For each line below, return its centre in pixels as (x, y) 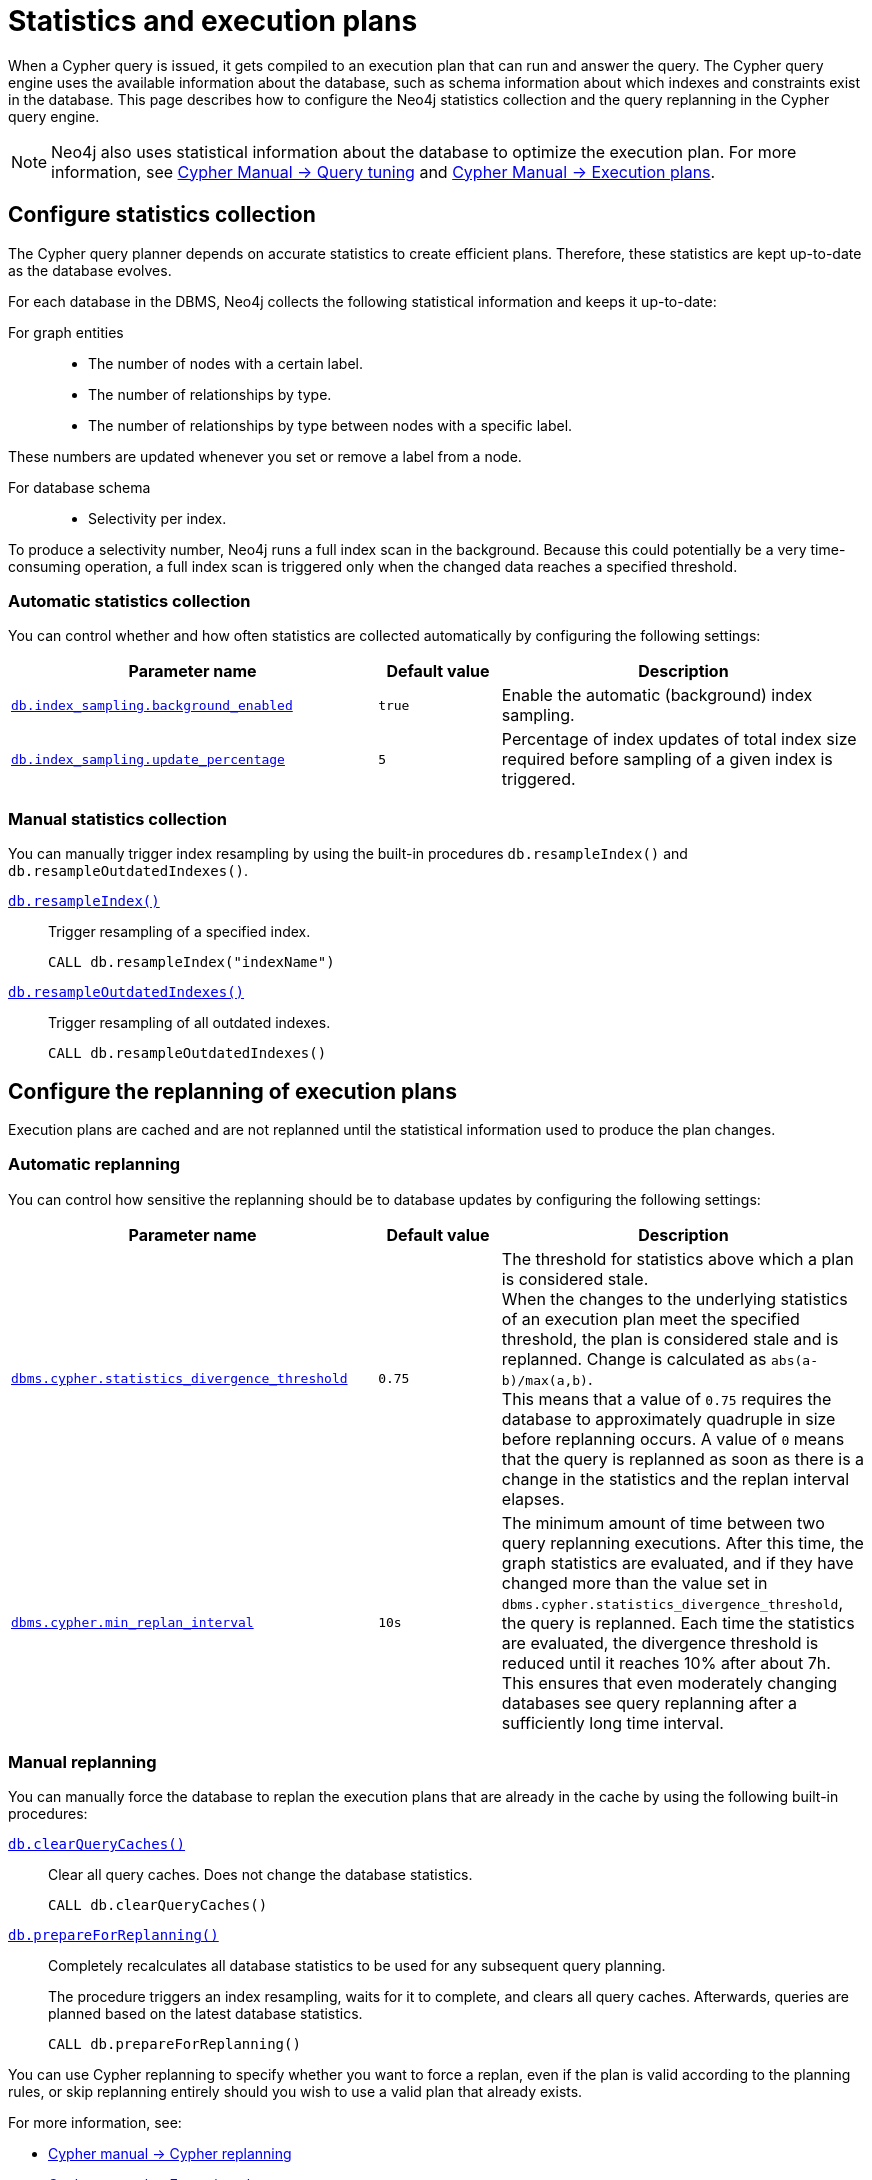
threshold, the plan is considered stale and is (670, 1338)
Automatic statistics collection (129, 600)
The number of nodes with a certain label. (226, 363)
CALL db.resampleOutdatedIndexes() (187, 1053)
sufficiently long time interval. (612, 1722)
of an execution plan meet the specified (650, 1318)
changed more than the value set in (634, 1582)
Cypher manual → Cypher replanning (170, 2154)
